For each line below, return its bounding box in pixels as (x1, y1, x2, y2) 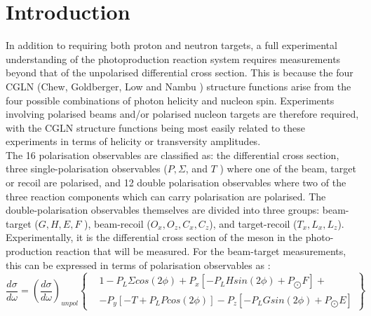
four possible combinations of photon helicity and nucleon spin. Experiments (6, 92, 335, 107)
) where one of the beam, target (220, 161, 356, 176)
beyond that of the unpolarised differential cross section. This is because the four (6, 65, 353, 80)
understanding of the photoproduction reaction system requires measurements (6, 51, 341, 66)
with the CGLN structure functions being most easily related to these (6, 120, 305, 135)
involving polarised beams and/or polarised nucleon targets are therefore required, (6, 107, 359, 121)
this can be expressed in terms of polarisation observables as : (6, 257, 271, 272)
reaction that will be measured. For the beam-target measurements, (55, 244, 346, 259)
